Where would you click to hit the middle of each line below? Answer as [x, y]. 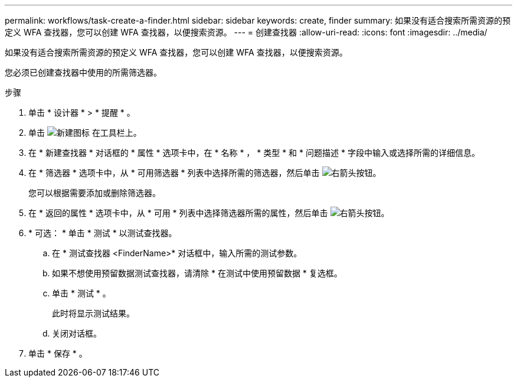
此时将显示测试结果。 [93, 313]
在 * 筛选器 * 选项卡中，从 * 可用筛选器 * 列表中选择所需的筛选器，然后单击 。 [205, 173]
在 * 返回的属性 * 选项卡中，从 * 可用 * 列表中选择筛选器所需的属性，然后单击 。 [209, 213]
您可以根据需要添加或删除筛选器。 [94, 193]
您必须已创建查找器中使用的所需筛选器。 [83, 72]
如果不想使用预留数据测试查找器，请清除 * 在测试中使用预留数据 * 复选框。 [197, 273]
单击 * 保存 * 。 [58, 353]
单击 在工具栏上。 [85, 133]
